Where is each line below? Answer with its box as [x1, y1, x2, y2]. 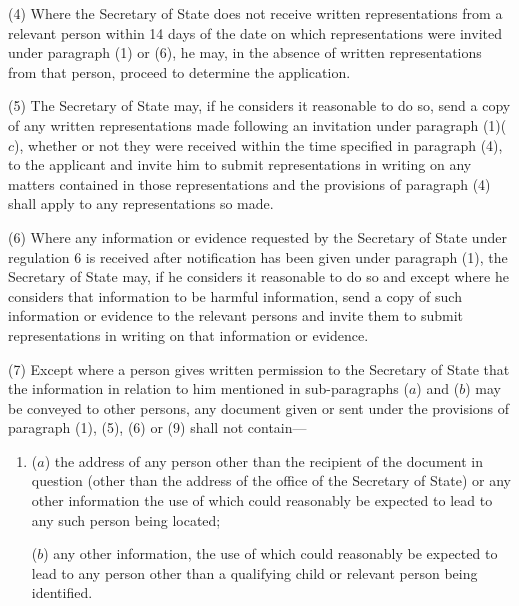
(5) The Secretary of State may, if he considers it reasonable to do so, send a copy [8, 95, 511, 116]
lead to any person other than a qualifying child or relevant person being [31, 562, 478, 583]
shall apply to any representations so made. [8, 193, 274, 214]
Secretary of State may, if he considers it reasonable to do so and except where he [8, 266, 509, 287]
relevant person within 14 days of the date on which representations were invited [8, 22, 502, 43]
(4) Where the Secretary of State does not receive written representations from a [8, 3, 503, 23]
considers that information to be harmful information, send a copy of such [8, 285, 462, 306]
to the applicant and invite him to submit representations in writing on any [8, 154, 472, 175]
